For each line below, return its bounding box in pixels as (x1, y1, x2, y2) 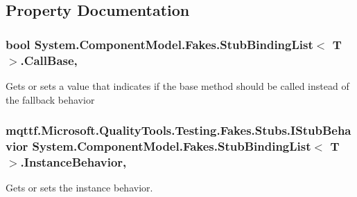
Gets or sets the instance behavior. (6, 180, 153, 195)
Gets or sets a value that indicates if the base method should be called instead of (6, 78, 349, 93)
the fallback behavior (6, 92, 95, 106)
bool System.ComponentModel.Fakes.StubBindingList (6, 35, 313, 53)
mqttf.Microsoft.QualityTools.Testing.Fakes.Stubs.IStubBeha (6, 122, 351, 139)
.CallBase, (20, 51, 78, 68)
